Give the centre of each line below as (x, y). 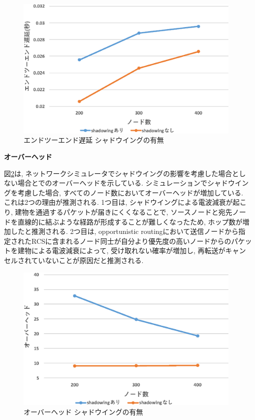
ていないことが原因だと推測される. (87, 260)
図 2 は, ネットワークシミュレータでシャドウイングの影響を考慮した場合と (122, 173)
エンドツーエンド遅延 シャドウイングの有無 (94, 140)
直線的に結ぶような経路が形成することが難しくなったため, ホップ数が (130, 221)
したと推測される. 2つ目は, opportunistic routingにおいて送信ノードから (125, 231)
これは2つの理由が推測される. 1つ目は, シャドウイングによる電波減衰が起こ (125, 202)
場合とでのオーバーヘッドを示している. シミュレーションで (112, 183)
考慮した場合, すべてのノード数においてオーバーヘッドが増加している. (130, 192)
